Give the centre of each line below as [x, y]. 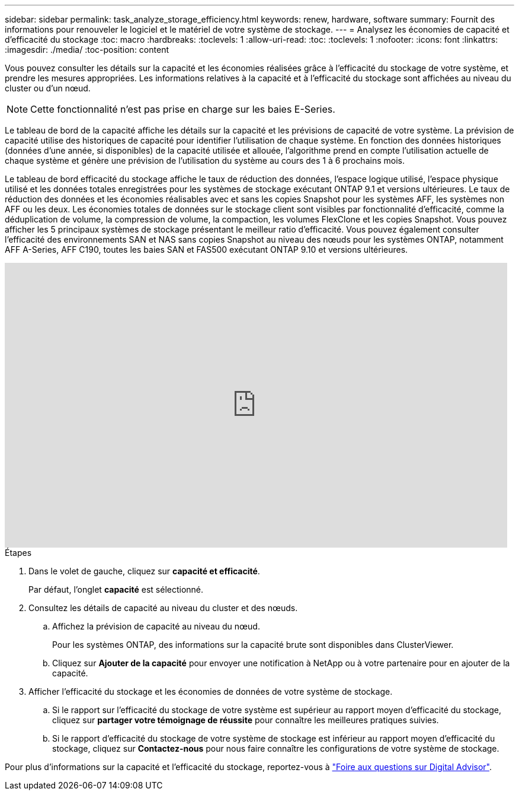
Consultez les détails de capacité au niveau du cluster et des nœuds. [163, 608]
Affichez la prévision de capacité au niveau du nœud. [156, 626]
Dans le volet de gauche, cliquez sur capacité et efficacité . [144, 571]
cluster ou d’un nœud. [48, 88]
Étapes [18, 553]
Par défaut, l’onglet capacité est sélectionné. [116, 589]
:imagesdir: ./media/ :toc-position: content [87, 50]
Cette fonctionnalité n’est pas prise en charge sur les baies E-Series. [183, 109]
